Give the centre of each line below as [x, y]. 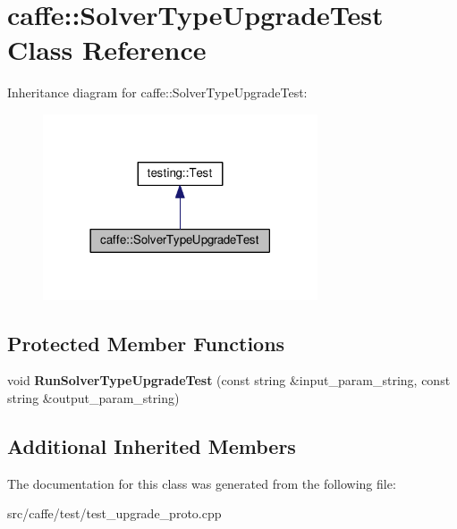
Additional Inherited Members [152, 445]
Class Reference [107, 50]
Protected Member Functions [146, 343]
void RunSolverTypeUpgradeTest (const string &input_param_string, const [229, 380]
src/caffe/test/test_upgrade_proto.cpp [114, 513]
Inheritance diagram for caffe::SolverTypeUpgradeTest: [157, 92]
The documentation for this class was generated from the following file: [202, 483]
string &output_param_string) [93, 397]
